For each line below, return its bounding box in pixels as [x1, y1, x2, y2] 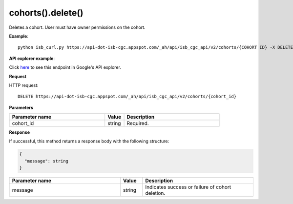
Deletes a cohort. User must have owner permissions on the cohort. [9, 24, 146, 30]
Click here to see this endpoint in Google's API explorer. [9, 64, 122, 70]
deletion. [145, 190, 166, 197]
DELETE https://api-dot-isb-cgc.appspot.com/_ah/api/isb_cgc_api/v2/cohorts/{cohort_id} [18, 94, 237, 100]
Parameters [9, 104, 34, 110]
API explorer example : [9, 55, 55, 61]
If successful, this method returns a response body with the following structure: [9, 138, 169, 144]
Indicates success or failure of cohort [145, 184, 231, 190]
